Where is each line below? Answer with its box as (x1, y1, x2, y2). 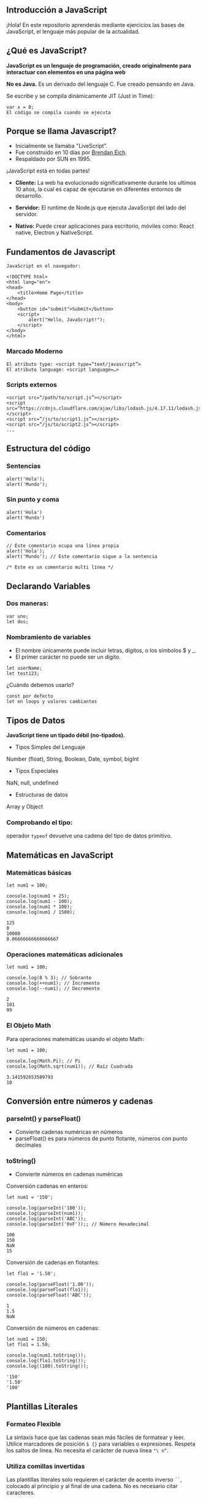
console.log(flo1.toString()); (6, 1358, 86, 1364)
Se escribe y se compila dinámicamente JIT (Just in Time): (6, 92, 154, 99)
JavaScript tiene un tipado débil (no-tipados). (6, 731, 126, 739)
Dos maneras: (6, 599, 49, 608)
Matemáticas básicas (6, 868, 72, 877)
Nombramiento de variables (6, 632, 91, 641)
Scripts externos (6, 381, 57, 389)
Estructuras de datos (15, 791, 69, 798)
